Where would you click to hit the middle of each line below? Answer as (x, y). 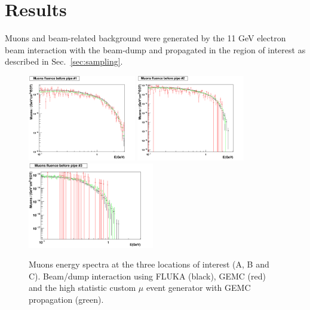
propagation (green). (66, 299)
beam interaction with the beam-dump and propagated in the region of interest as (155, 49)
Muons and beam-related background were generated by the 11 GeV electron (145, 38)
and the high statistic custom (82, 288)
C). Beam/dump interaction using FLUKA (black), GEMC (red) (147, 276)
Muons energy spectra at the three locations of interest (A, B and (149, 264)
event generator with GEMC (198, 288)
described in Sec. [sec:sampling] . (64, 61)
